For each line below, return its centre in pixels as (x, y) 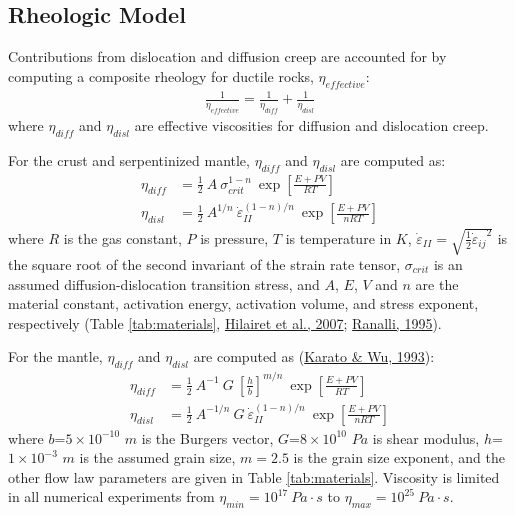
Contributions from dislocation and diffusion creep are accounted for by (227, 56)
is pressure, (234, 237)
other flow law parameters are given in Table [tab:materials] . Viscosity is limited (254, 476)
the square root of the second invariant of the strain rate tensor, (204, 264)
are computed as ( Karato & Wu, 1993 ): (314, 356)
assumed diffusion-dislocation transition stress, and (164, 283)
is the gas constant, (122, 237)
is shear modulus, (426, 437)
